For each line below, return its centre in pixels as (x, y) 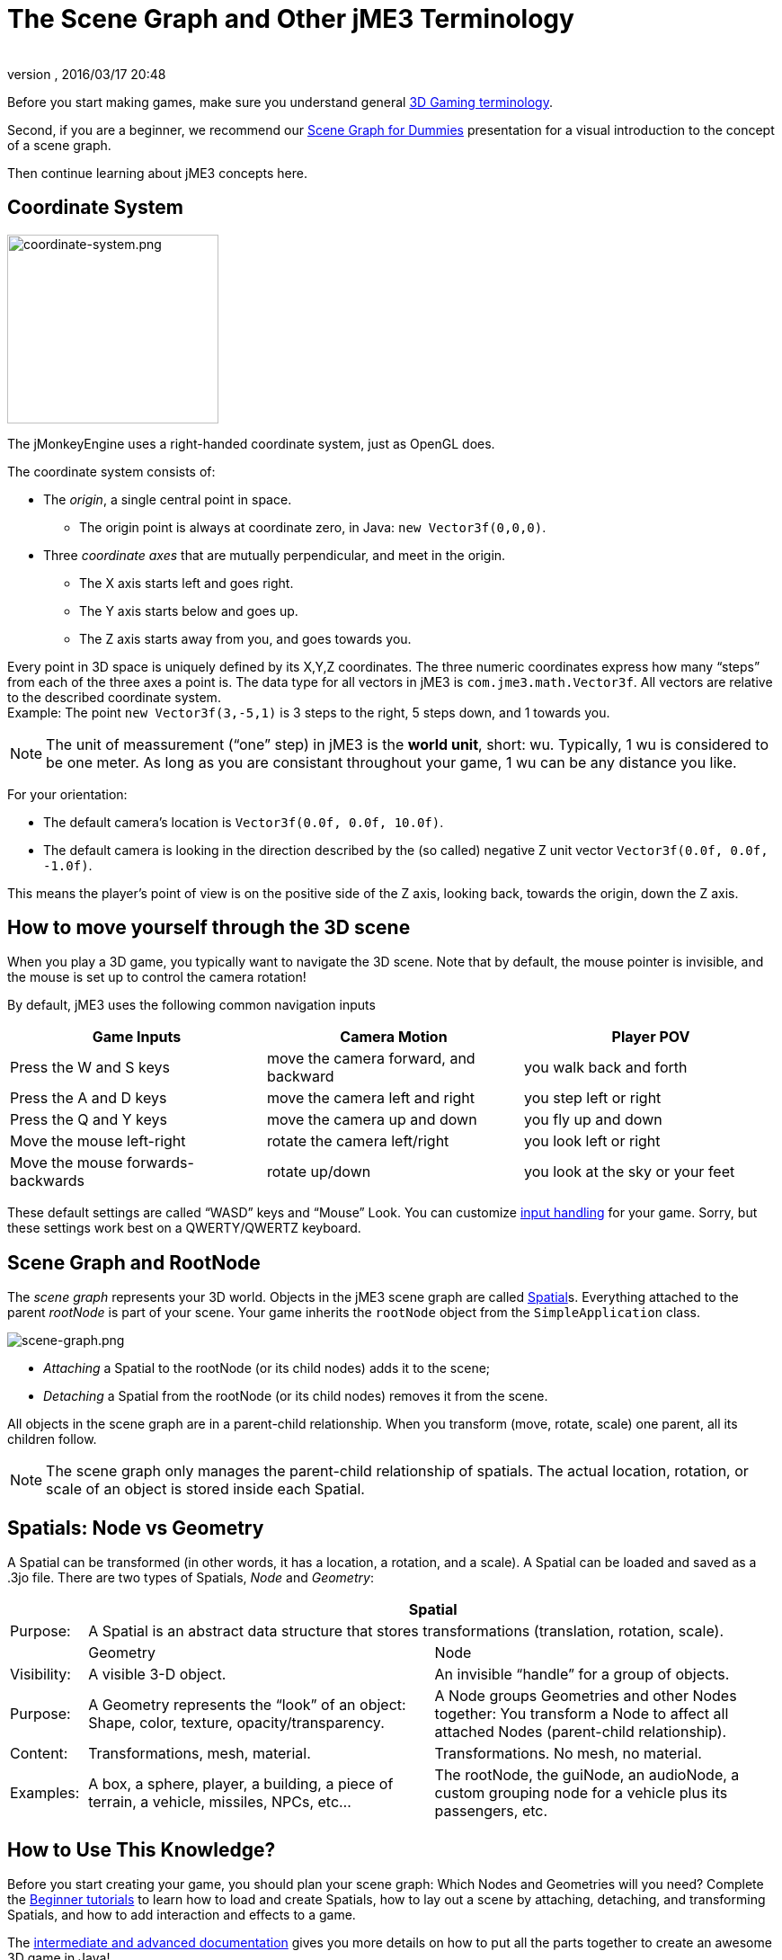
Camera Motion (394, 1037)
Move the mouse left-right (98, 1141)
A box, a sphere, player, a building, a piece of (241, 1784)
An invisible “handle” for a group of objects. (582, 1675)
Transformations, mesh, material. (200, 1754)
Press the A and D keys (89, 1098)
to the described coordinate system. (114, 697)
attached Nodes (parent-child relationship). (581, 1732)
